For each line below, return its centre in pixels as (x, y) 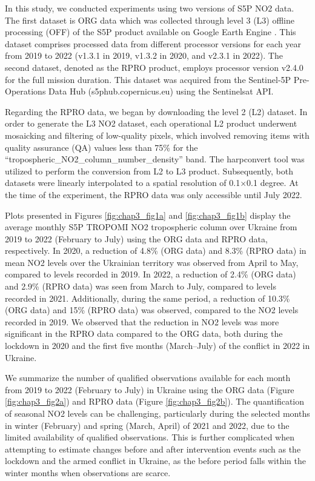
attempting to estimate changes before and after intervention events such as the (153, 449)
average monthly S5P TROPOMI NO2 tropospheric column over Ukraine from (151, 227)
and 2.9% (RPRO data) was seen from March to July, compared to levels (141, 286)
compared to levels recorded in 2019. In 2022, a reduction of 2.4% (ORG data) (151, 274)
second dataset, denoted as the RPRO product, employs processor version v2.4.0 (154, 67)
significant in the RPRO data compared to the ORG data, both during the (144, 333)
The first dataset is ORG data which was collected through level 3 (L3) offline (150, 20)
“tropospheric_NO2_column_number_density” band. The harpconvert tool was (155, 159)
